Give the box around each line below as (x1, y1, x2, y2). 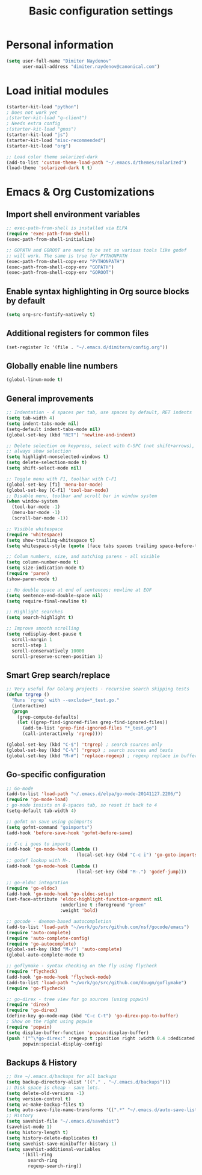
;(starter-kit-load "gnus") (6, 126, 77, 132)
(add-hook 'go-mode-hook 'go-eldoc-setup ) (6, 891, 114, 897)
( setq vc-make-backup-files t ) (6, 1102, 85, 1108)
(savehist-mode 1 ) (6, 1124, 52, 1130)
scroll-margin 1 (11, 636, 52, 642)
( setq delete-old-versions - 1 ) (6, 1090, 85, 1096)
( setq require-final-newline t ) (6, 598, 87, 604)
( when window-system (6, 498, 58, 504)
